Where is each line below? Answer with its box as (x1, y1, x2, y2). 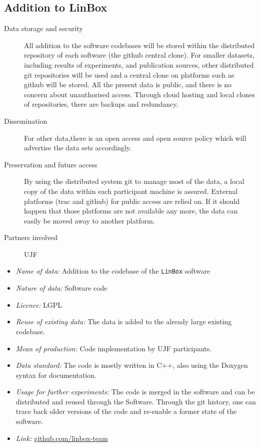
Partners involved (4, 232, 57, 243)
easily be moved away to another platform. (24, 215, 155, 226)
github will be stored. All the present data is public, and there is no (24, 79, 232, 90)
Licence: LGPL (15, 299, 62, 310)
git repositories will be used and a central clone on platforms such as (24, 69, 234, 80)
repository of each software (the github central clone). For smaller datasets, (24, 50, 254, 60)
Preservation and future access (4, 159, 97, 169)
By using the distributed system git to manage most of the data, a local (24, 176, 244, 186)
